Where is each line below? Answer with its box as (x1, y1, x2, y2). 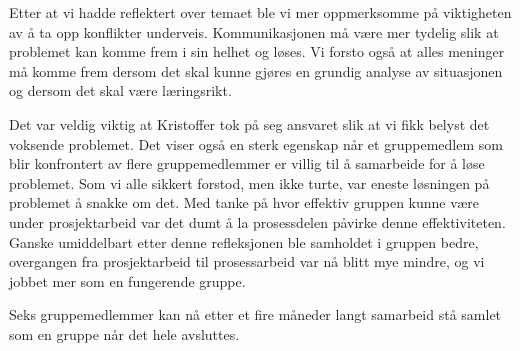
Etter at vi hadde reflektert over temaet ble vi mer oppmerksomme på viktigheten (9, 2, 512, 22)
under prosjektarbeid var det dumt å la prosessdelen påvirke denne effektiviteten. (9, 211, 506, 232)
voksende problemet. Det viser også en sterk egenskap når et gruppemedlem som (9, 133, 503, 154)
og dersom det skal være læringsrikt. (9, 80, 232, 101)
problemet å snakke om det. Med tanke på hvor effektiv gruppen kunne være (9, 192, 480, 213)
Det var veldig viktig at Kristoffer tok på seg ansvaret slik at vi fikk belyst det (9, 113, 490, 134)
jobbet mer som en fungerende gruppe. (9, 270, 246, 291)
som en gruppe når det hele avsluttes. (9, 323, 240, 344)
